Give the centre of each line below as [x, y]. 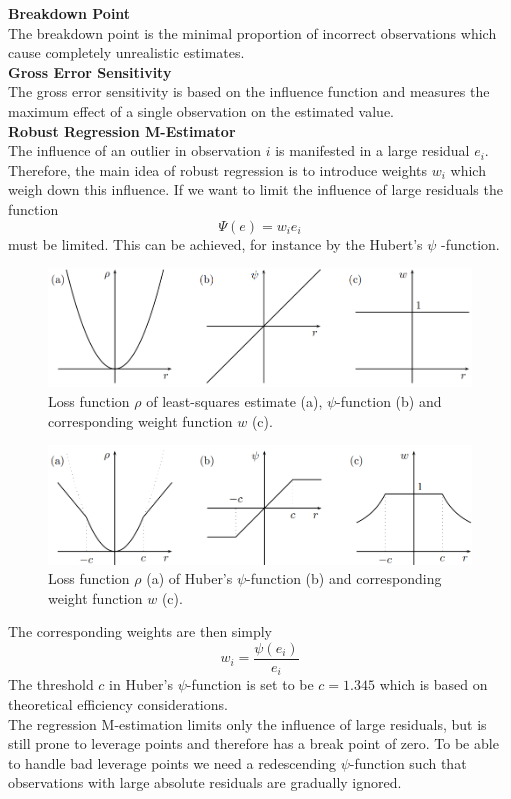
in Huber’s [141, 684]
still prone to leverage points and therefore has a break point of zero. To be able [253, 743]
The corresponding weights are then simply [140, 631]
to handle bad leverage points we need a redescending [172, 762]
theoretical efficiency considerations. [118, 704]
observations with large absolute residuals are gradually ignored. [205, 782]
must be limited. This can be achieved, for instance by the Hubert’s [215, 243]
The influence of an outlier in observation [134, 150]
